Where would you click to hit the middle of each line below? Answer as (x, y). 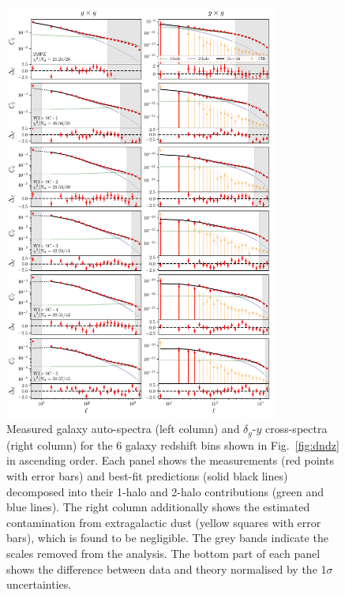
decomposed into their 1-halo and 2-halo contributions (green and (165, 491)
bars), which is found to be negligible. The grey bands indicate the (167, 538)
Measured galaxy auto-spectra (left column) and (123, 429)
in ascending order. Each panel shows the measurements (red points (170, 460)
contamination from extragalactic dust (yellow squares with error (164, 522)
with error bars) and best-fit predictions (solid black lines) (147, 475)
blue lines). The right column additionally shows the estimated (158, 507)
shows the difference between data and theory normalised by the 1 (167, 569)
